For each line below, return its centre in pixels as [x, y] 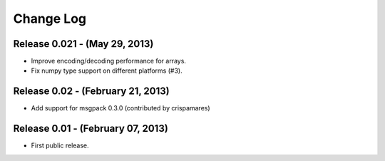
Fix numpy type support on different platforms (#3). [107, 71]
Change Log [50, 19]
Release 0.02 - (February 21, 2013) [92, 92]
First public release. [60, 145]
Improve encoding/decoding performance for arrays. [109, 61]
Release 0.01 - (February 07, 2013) [91, 129]
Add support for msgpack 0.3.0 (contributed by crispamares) [120, 108]
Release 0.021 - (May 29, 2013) [83, 44]
